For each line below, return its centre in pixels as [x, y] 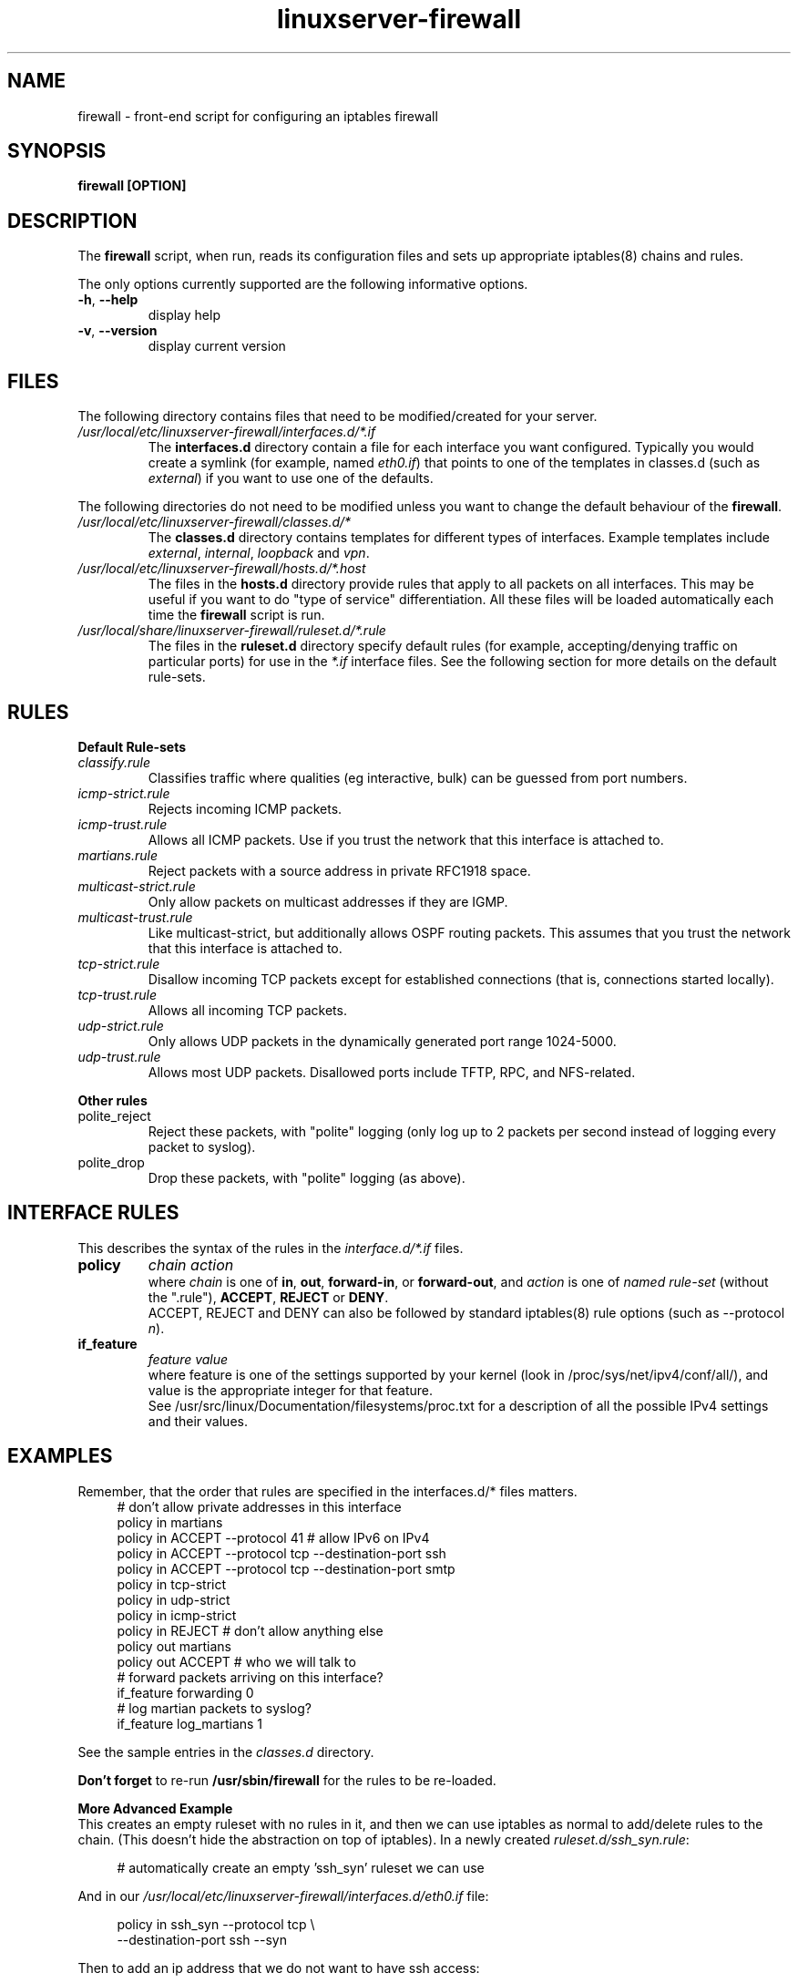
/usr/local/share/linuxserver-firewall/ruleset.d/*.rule [232, 631]
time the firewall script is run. [236, 615]
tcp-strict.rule [119, 963]
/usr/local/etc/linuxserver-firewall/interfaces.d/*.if [227, 432]
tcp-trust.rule [118, 994]
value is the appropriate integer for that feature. [290, 1390]
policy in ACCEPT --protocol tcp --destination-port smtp [286, 1568]
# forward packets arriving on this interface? [250, 1677]
